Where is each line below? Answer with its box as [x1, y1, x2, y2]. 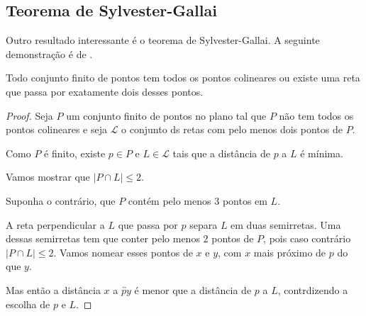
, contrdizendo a [277, 282, 348, 297]
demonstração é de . [6, 46, 93, 61]
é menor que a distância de [134, 282, 252, 297]
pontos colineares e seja [6, 122, 107, 137]
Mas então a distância [6, 282, 101, 297]
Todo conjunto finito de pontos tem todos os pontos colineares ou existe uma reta [6, 70, 360, 85]
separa [189, 217, 218, 232]
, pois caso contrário [263, 231, 351, 246]
